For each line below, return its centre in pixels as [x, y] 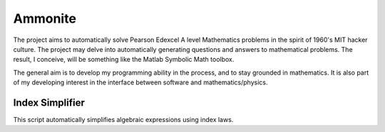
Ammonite [45, 18]
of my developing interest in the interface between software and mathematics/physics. [140, 82]
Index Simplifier [49, 103]
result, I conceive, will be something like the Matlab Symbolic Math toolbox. [124, 60]
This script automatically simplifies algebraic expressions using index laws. [123, 120]
